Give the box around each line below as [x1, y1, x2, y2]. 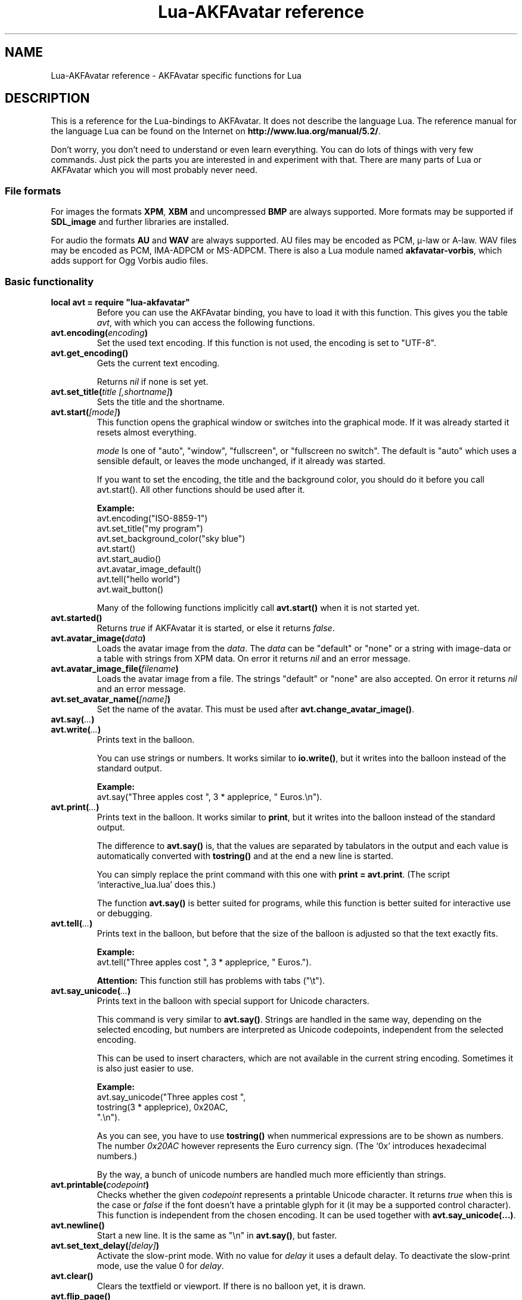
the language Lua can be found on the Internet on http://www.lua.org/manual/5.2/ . [51, 126, 381, 137]
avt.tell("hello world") [97, 573, 181, 584]
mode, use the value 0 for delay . [97, 1260, 224, 1271]
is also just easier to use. [97, 1063, 194, 1073]
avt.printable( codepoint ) [51, 1179, 149, 1190]
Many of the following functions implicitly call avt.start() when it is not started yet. [97, 602, 420, 613]
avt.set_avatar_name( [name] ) [51, 693, 170, 704]
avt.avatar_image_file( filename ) [51, 663, 179, 674]
